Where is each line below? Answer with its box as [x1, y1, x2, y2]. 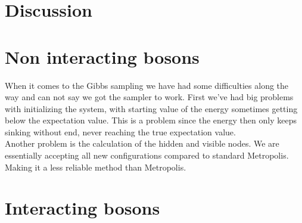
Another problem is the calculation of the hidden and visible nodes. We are [5, 137, 279, 150]
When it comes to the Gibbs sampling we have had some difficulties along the [5, 79, 289, 91]
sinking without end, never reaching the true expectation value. [5, 125, 236, 138]
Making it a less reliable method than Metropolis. [5, 160, 186, 173]
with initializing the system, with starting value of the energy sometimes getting [5, 102, 298, 114]
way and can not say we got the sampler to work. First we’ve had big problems [5, 91, 294, 103]
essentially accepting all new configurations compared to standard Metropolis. [5, 149, 289, 162]
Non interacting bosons [5, 44, 200, 69]
